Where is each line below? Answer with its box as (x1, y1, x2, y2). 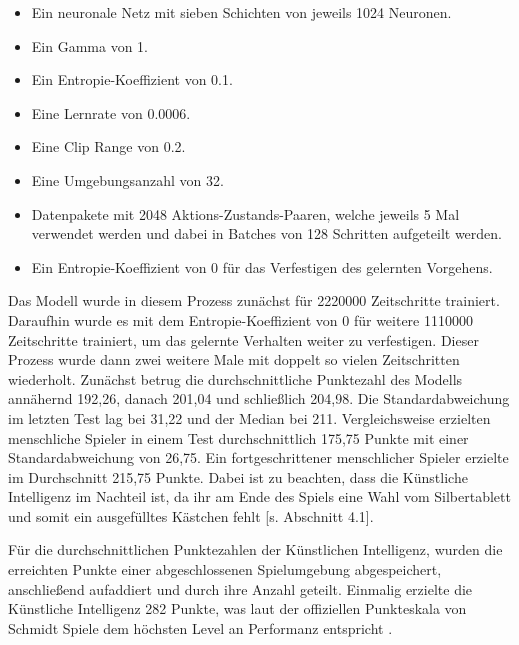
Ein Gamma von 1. (31, 35, 148, 56)
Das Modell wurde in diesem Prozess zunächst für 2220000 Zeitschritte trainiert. (8, 290, 500, 311)
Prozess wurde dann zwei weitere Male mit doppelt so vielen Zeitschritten (8, 349, 460, 370)
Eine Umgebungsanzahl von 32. (31, 169, 224, 190)
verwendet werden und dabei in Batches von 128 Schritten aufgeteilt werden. (31, 223, 502, 244)
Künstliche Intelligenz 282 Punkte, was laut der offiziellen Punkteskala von (8, 598, 467, 619)
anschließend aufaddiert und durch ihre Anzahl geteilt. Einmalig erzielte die (8, 578, 473, 599)
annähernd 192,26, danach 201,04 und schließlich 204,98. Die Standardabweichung (8, 388, 510, 409)
